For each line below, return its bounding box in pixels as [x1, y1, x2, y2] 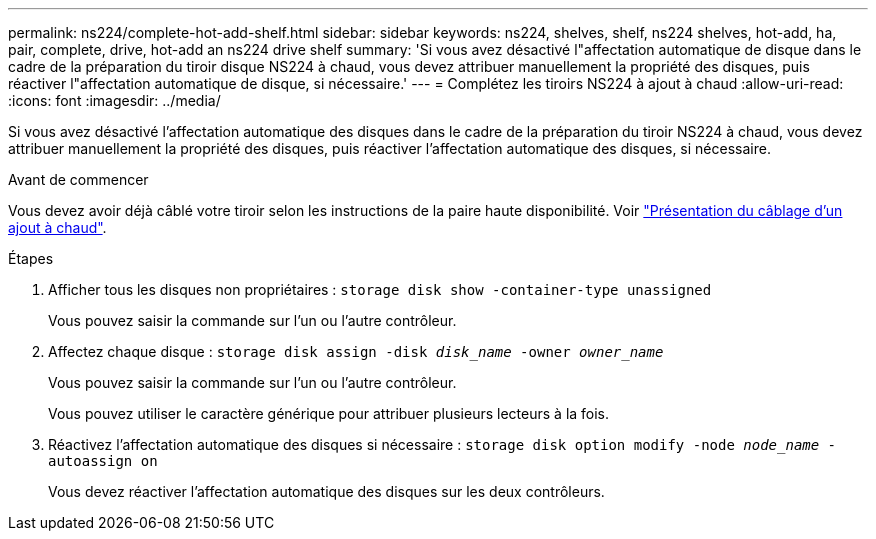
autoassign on [48, 453, 158, 469]
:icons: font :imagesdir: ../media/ [8, 92, 221, 109]
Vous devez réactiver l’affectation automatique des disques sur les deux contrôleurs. [48, 483, 605, 500]
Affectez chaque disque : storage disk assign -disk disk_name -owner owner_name [48, 343, 664, 360]
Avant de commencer [8, 171, 149, 188]
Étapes [8, 250, 54, 267]
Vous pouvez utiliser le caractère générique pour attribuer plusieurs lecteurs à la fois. [48, 405, 610, 422]
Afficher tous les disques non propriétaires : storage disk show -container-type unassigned [48, 281, 712, 298]
